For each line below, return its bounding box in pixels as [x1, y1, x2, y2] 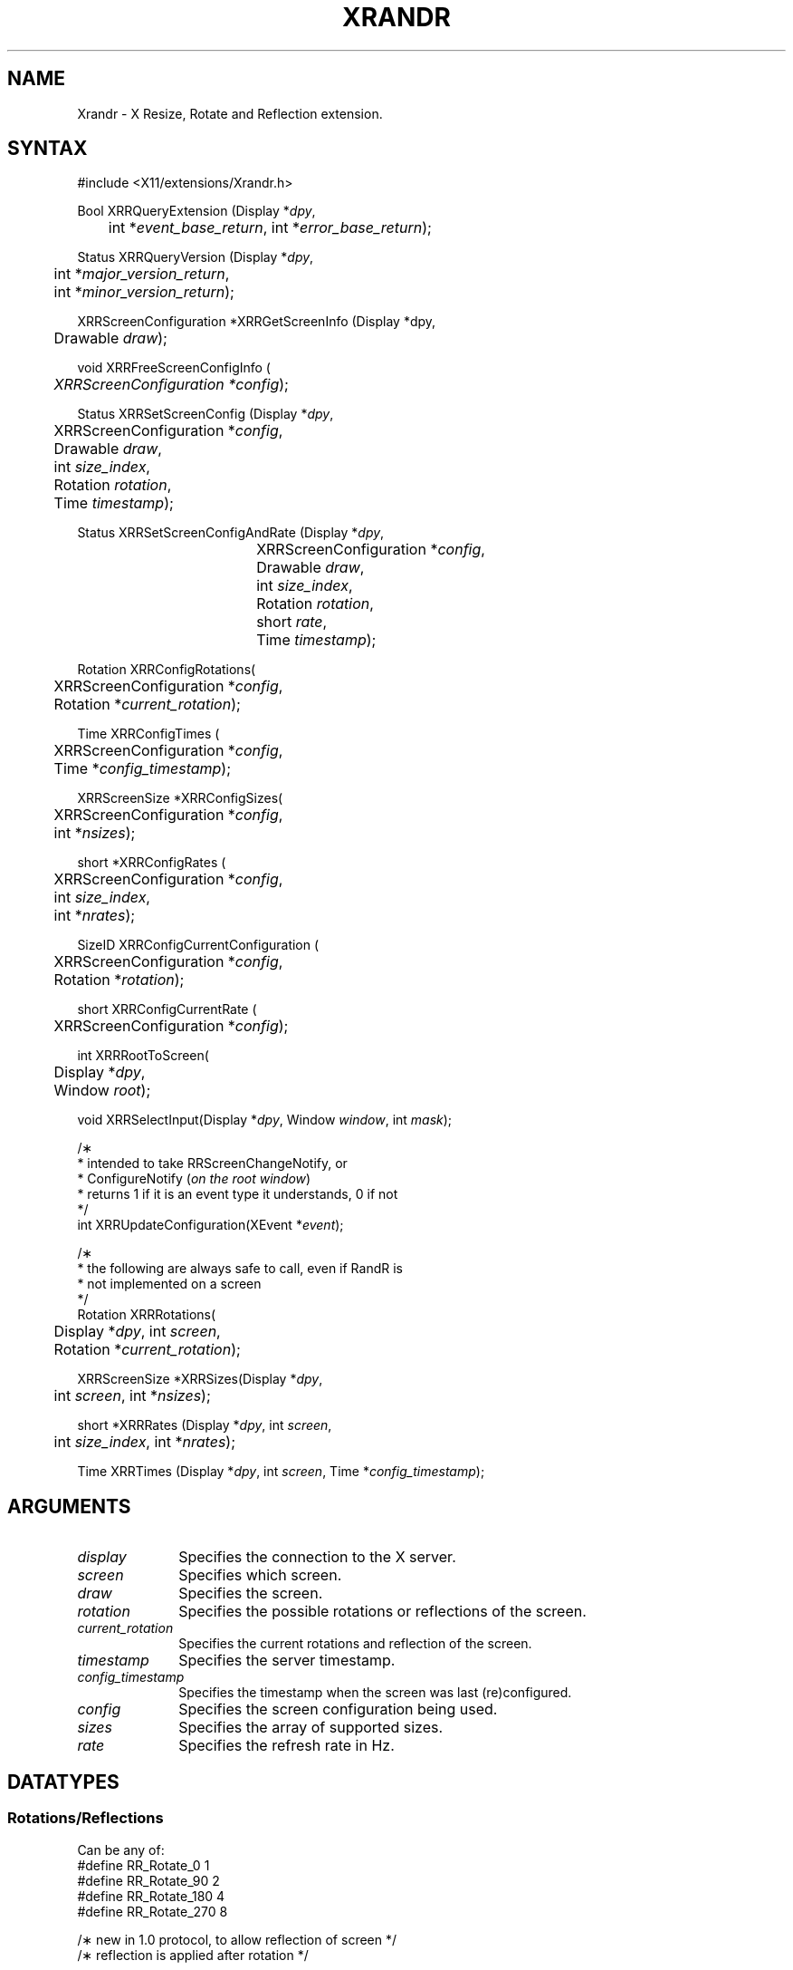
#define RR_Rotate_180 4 [77, 1888, 225, 1904]
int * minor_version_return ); [53, 283, 234, 302]
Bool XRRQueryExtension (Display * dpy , [77, 203, 316, 219]
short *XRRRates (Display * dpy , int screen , [77, 1417, 332, 1434]
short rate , [256, 613, 328, 632]
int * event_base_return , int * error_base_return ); [108, 218, 432, 237]
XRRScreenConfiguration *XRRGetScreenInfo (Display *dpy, [77, 314, 436, 330]
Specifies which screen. [178, 1566, 342, 1585]
